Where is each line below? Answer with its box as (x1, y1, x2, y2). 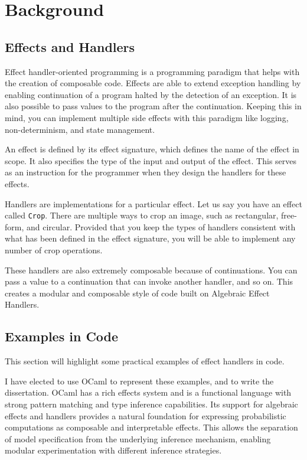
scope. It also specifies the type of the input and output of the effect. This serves (5, 154, 297, 167)
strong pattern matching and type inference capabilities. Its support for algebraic (5, 397, 298, 410)
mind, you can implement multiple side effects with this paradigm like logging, (5, 111, 289, 123)
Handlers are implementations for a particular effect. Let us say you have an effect (5, 197, 302, 210)
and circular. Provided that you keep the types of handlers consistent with (26, 220, 296, 233)
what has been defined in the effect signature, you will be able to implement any (5, 232, 296, 244)
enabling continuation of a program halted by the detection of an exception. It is (5, 88, 297, 100)
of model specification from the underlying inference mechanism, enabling (5, 432, 271, 445)
